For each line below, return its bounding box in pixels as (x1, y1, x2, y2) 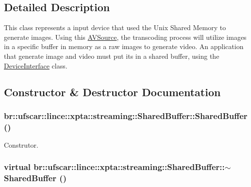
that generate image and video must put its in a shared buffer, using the (4, 51, 219, 61)
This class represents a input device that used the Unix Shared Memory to (4, 22, 226, 33)
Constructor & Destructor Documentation (4, 84, 221, 99)
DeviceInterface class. (4, 60, 67, 70)
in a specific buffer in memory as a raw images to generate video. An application (4, 41, 244, 51)
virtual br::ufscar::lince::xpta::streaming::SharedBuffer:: (4, 160, 225, 172)
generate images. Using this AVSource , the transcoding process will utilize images (4, 32, 247, 42)
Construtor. (4, 140, 38, 150)
